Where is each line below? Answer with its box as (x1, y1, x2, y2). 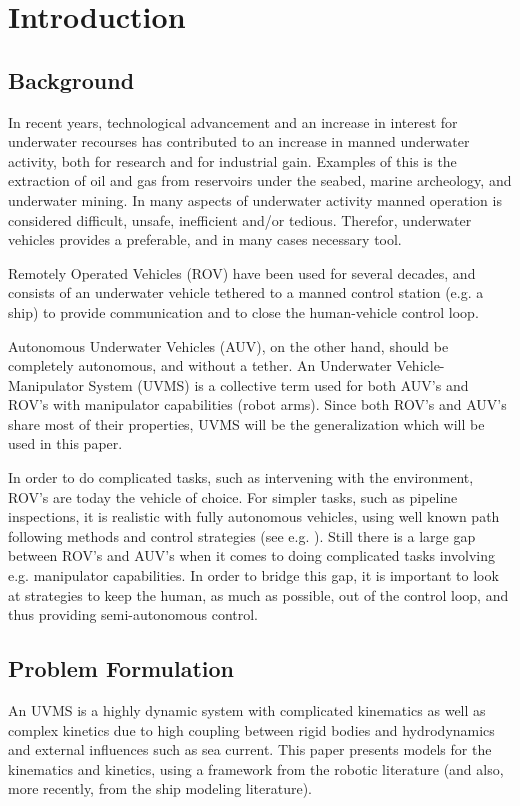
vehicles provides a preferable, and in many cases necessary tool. (8, 229, 402, 250)
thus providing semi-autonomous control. (8, 604, 258, 625)
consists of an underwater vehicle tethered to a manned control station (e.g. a (8, 282, 484, 303)
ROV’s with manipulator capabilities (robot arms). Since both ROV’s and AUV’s (8, 394, 507, 415)
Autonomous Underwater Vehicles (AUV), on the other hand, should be (8, 335, 449, 356)
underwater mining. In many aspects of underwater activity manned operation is (8, 189, 502, 210)
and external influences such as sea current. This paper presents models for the (8, 739, 492, 760)
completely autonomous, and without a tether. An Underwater (8, 355, 392, 376)
